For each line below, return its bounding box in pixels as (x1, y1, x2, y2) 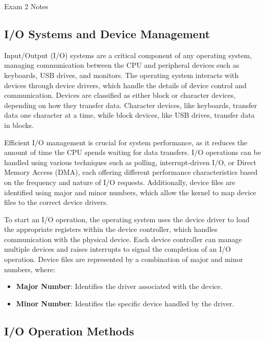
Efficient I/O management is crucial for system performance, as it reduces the (4, 137, 248, 147)
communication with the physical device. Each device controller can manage (4, 233, 242, 244)
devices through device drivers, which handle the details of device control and (4, 80, 247, 90)
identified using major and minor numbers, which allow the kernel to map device (4, 187, 256, 197)
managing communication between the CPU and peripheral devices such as (4, 60, 239, 70)
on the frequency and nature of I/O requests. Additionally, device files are (4, 176, 235, 187)
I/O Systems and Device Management (4, 25, 210, 41)
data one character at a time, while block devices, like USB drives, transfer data (4, 110, 255, 120)
